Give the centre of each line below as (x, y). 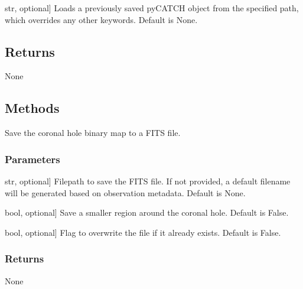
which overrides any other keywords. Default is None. (101, 19)
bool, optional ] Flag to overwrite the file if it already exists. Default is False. (143, 232)
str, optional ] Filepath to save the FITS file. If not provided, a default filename (148, 181)
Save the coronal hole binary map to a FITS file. (93, 133)
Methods (32, 108)
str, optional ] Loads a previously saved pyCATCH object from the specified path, (152, 8)
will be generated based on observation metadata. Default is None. (125, 192)
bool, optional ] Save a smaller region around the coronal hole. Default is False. (147, 212)
